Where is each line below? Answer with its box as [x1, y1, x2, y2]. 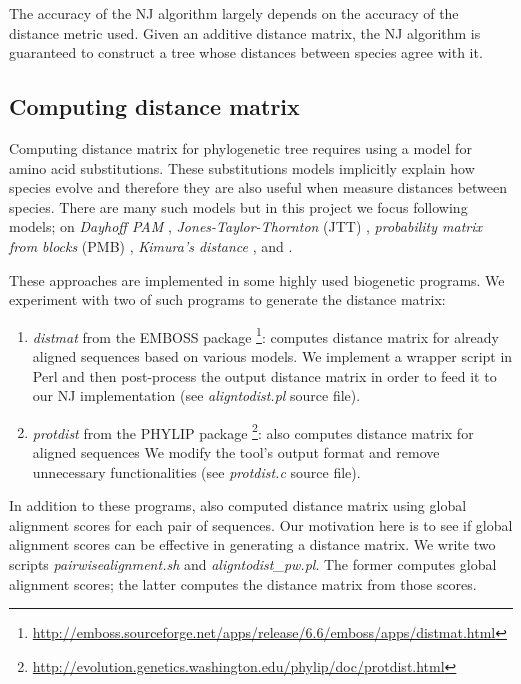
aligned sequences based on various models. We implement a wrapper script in [32, 345, 513, 366]
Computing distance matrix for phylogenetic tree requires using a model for [9, 137, 472, 158]
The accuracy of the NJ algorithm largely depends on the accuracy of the [9, 3, 459, 23]
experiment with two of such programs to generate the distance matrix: [9, 289, 446, 310]
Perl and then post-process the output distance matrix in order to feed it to [32, 365, 497, 386]
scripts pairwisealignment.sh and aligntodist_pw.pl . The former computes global [9, 553, 497, 574]
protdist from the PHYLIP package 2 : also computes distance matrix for [32, 419, 474, 443]
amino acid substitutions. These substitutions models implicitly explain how [9, 157, 475, 178]
